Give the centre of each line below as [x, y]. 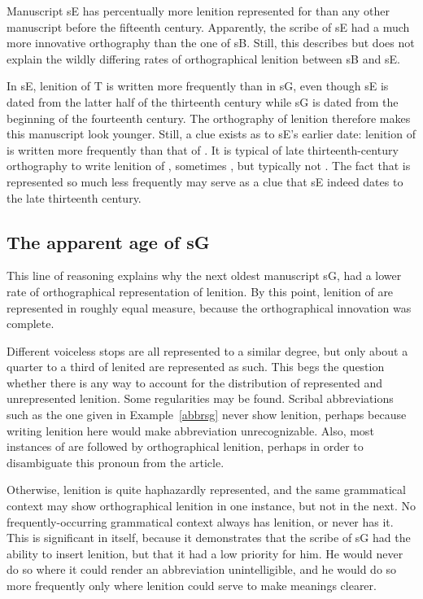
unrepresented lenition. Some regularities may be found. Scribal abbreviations [200, 398]
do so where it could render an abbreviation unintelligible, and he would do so [202, 569]
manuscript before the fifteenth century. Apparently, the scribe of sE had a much [208, 26]
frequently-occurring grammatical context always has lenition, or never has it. [200, 521]
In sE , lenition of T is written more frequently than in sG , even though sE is [198, 86]
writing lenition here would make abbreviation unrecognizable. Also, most [190, 430]
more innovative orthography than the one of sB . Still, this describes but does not [211, 43]
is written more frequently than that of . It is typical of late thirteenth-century [203, 149]
